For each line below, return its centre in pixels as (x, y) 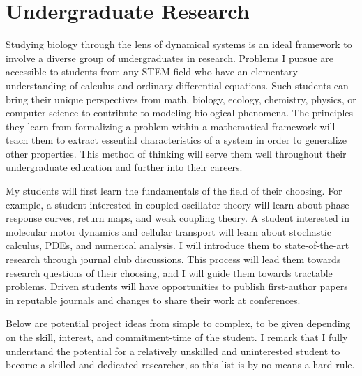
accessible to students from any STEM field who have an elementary (152, 72)
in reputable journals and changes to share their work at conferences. (153, 300)
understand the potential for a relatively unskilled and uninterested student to (173, 351)
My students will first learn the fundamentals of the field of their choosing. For (174, 191)
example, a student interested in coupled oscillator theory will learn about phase (178, 204)
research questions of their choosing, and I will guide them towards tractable (169, 272)
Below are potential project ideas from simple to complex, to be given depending (178, 323)
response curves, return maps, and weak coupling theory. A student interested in (178, 218)
